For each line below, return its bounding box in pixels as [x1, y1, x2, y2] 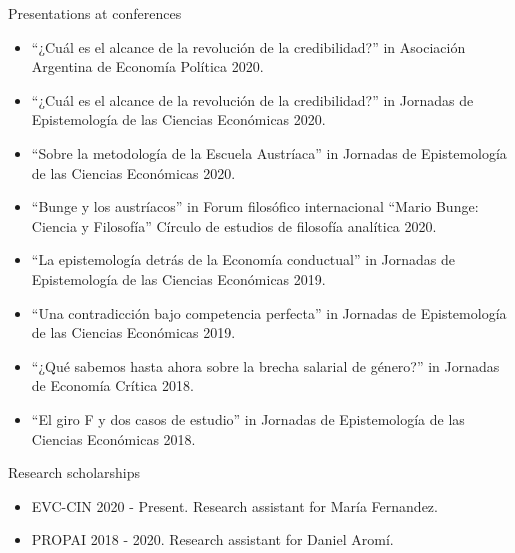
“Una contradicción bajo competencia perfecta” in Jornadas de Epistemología [31, 302, 507, 323]
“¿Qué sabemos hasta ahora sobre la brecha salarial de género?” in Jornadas [31, 355, 500, 376]
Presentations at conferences [8, 3, 182, 23]
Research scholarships [8, 462, 141, 483]
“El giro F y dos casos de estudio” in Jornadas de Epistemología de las [31, 408, 465, 429]
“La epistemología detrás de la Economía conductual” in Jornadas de [31, 249, 456, 270]
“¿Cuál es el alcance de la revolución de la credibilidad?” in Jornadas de [31, 89, 474, 110]
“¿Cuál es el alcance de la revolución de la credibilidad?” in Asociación [31, 36, 466, 57]
